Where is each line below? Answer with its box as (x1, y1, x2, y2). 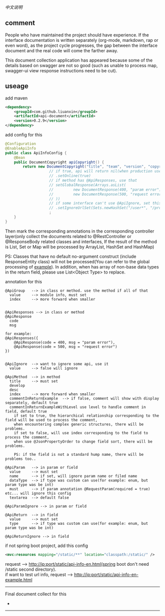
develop (9, 383, 26, 388)
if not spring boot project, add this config (5, 543, 88, 548)
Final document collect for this (5, 591, 67, 597)
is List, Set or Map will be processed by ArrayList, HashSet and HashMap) (5, 243, 155, 250)
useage (5, 82, 28, 90)
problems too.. (5, 456, 36, 461)
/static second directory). (5, 566, 56, 572)
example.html (5, 577, 33, 582)
